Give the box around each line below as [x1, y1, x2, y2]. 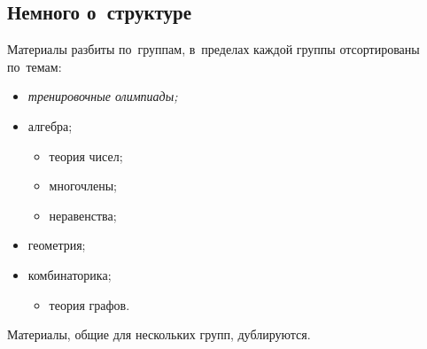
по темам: [7, 57, 62, 75]
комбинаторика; [27, 265, 112, 283]
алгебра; [27, 116, 73, 135]
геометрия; [27, 236, 86, 254]
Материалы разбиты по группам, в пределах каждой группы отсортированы [7, 40, 420, 58]
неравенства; [49, 206, 117, 224]
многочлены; [49, 176, 118, 195]
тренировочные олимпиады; [27, 87, 178, 105]
